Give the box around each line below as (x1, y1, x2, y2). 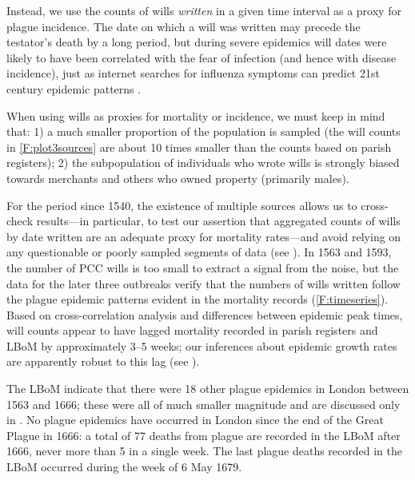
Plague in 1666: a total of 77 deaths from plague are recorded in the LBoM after (6, 426, 401, 443)
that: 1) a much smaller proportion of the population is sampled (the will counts (6, 123, 401, 140)
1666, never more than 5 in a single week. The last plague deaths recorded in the (6, 442, 403, 459)
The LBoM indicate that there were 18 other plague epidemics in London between (6, 380, 409, 397)
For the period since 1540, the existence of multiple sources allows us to (6, 196, 357, 213)
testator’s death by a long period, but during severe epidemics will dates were (6, 34, 387, 50)
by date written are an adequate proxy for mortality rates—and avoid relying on (6, 228, 401, 244)
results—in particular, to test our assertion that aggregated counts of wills (36, 212, 401, 229)
